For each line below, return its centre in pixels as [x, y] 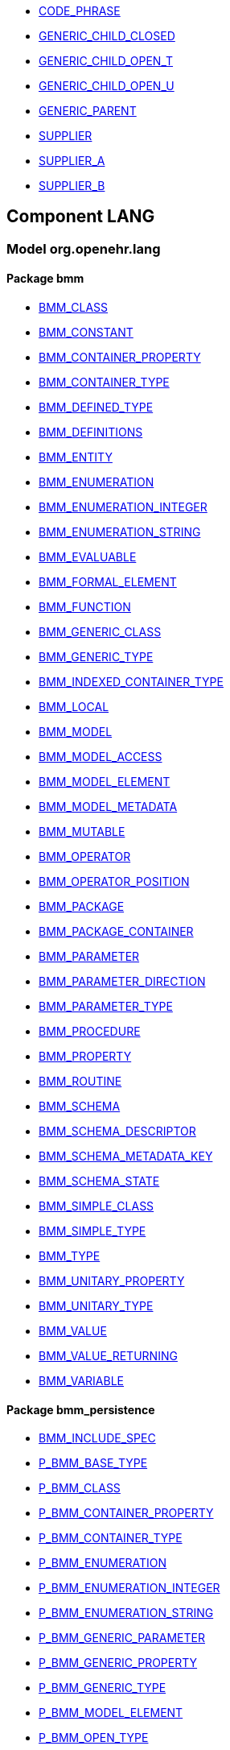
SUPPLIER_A [72, 161]
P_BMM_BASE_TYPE [93, 1463]
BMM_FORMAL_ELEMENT [108, 582]
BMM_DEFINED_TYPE [96, 408]
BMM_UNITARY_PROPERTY [112, 1281]
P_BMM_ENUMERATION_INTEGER [129, 1588]
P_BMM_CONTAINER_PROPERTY [126, 1513]
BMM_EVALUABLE [88, 557]
